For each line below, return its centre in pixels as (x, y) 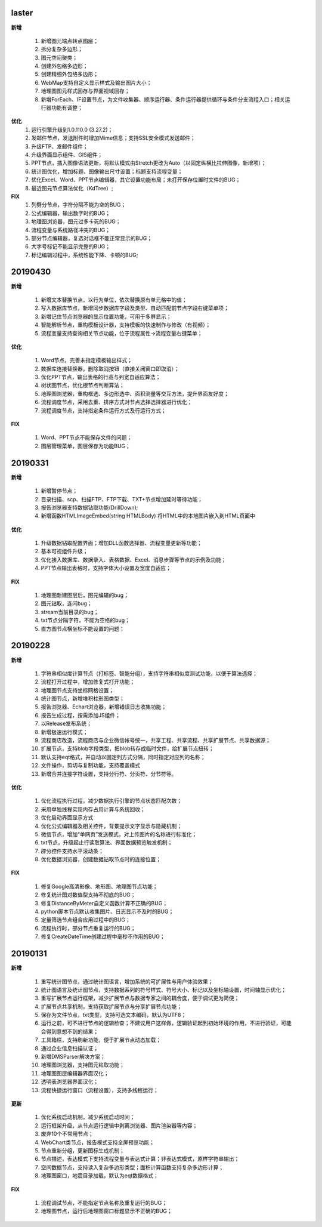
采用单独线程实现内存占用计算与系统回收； (93, 809)
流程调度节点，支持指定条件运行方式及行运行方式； (103, 410)
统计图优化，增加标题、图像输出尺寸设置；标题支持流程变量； (107, 171)
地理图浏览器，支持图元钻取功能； (83, 1065)
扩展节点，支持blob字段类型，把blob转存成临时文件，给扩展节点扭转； (127, 748)
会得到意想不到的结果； (69, 1031)
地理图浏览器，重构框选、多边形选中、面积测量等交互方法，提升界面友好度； (135, 393)
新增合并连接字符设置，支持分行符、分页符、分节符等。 (109, 773)
